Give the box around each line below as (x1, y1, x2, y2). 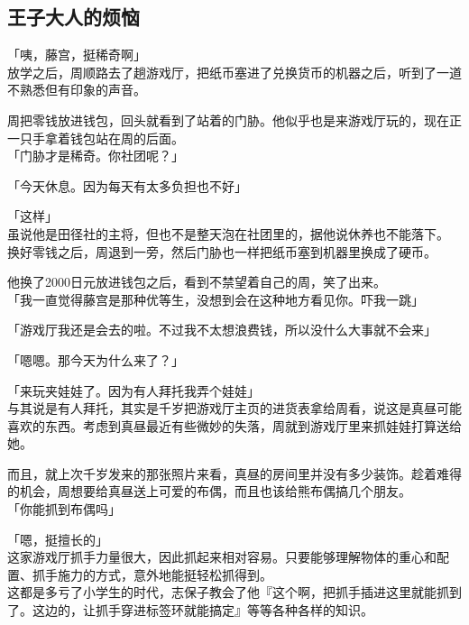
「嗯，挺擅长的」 (7, 529, 108, 548)
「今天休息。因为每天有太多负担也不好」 (7, 176, 247, 195)
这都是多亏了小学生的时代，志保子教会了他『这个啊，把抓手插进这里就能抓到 (7, 583, 462, 602)
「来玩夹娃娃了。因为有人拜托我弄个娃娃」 (7, 381, 260, 400)
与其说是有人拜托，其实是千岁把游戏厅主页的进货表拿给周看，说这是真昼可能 (7, 399, 462, 418)
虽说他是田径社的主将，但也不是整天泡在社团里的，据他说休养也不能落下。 (7, 224, 449, 243)
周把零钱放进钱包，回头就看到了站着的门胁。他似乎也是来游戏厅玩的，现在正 (7, 110, 462, 129)
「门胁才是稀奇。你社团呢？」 (7, 146, 184, 165)
